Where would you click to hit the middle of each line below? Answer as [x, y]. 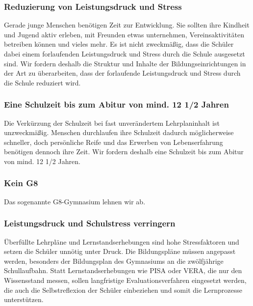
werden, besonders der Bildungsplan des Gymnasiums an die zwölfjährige [114, 261]
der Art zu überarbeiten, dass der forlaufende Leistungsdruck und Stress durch [122, 73]
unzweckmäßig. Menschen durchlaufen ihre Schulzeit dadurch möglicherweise [119, 132]
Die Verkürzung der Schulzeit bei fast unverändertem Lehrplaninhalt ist [112, 123]
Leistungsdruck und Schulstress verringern [90, 223]
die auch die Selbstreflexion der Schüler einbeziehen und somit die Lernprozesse [123, 290]
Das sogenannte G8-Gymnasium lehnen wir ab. [75, 201]
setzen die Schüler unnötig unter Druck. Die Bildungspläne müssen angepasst [120, 251]
